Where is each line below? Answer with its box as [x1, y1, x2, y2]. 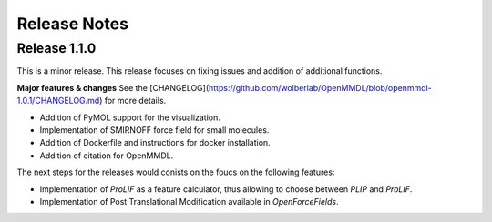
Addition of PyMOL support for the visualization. [39, 112, 220, 123]
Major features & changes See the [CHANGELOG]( [16, 82, 210, 93]
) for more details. [98, 96, 167, 106]
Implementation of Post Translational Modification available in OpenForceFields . [39, 196, 339, 207]
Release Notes [16, 14, 129, 34]
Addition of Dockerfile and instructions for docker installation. [39, 137, 271, 148]
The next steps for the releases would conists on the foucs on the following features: [16, 166, 335, 177]
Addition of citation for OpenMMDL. [39, 150, 174, 161]
